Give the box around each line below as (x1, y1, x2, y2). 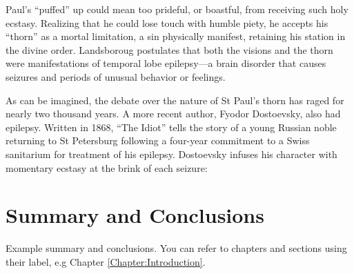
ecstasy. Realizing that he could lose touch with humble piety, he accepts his (6, 15, 328, 30)
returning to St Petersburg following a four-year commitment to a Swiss (6, 133, 310, 148)
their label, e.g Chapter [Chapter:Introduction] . (6, 254, 206, 268)
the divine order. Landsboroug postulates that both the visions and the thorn (6, 42, 333, 57)
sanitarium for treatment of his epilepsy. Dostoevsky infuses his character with (6, 146, 337, 161)
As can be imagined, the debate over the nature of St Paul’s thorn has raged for (6, 92, 344, 107)
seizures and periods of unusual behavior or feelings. (6, 69, 226, 84)
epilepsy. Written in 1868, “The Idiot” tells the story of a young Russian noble (6, 119, 337, 134)
